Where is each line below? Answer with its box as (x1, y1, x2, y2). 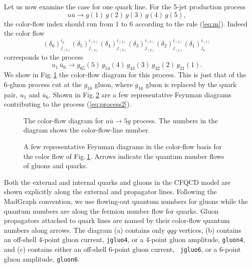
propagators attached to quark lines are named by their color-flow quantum (4, 215, 230, 225)
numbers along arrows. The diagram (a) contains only (4, 224, 165, 235)
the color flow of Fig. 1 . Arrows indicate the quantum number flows (23, 151, 224, 161)
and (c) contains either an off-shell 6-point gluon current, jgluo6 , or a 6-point (4, 244, 241, 254)
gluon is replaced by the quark (146, 79, 237, 89)
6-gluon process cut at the (4, 79, 82, 89)
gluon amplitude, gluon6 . (4, 253, 80, 264)
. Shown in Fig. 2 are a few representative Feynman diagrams (49, 89, 231, 99)
